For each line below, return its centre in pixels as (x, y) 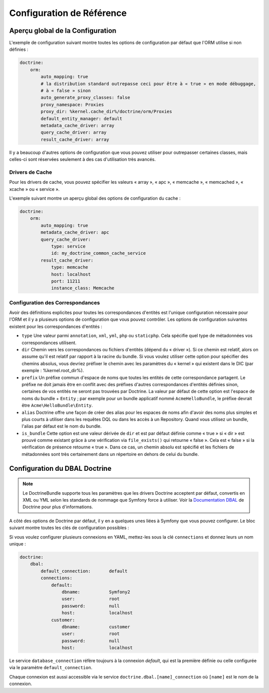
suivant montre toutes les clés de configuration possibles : (69, 528)
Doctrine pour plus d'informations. (58, 507)
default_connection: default (84, 571)
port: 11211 (66, 281)
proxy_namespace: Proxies (72, 104)
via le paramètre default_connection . (51, 668)
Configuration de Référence (68, 13)
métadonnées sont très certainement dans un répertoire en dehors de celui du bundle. (110, 454)
